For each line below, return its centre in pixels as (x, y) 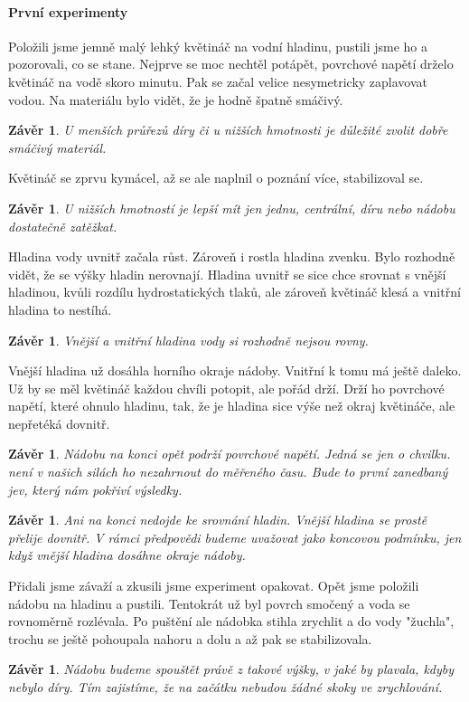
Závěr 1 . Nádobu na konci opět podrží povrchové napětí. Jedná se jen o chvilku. (230, 454)
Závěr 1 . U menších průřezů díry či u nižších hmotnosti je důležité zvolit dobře (228, 130)
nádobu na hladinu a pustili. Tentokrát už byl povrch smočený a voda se (209, 603)
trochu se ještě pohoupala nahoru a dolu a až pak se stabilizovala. (190, 638)
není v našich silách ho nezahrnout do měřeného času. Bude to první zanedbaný (228, 472)
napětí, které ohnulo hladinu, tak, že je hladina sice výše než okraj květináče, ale (232, 406)
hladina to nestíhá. (60, 309)
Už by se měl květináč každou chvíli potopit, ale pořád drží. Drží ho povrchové (226, 388)
